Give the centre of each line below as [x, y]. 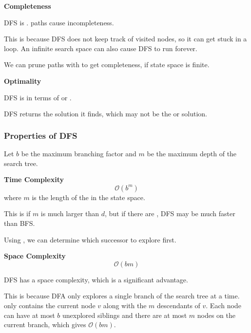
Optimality [23, 81]
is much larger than [70, 213]
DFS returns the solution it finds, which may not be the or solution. [106, 114]
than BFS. [19, 223]
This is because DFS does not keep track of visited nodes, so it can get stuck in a [125, 39]
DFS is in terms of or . [38, 97]
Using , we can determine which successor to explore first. [90, 239]
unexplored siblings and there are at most [125, 315]
